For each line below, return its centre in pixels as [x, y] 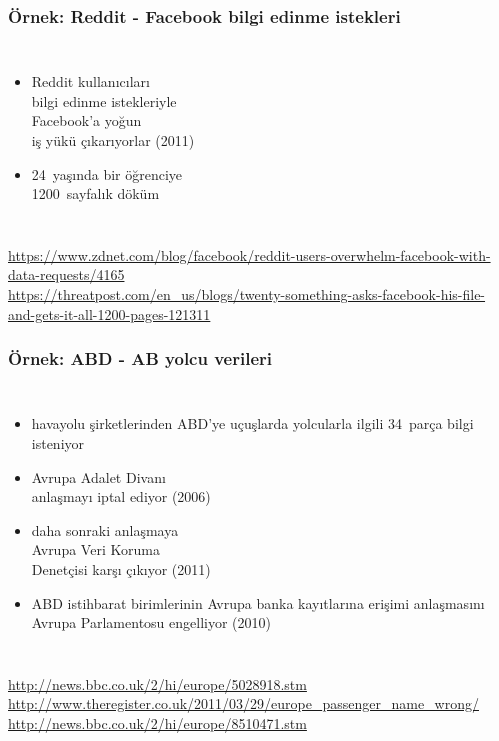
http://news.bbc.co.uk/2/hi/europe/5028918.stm [157, 683]
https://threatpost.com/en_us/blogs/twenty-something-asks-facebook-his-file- [247, 293]
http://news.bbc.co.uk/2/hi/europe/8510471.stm [157, 722]
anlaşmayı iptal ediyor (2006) [121, 496]
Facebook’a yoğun [86, 120]
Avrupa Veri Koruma [95, 549]
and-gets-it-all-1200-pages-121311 [109, 313]
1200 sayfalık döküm [95, 193]
